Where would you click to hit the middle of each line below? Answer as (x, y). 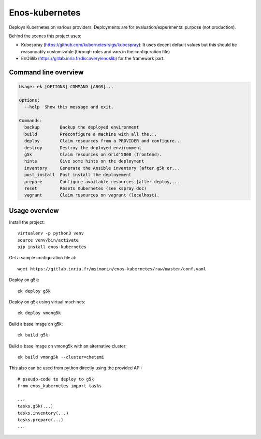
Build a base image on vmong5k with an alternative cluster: (68, 346)
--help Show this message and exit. (69, 107)
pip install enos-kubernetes (52, 247)
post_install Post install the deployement (78, 175)
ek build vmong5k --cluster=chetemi (61, 357)
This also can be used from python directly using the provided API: (75, 368)
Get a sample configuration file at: (43, 258)
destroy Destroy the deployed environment (83, 148)
